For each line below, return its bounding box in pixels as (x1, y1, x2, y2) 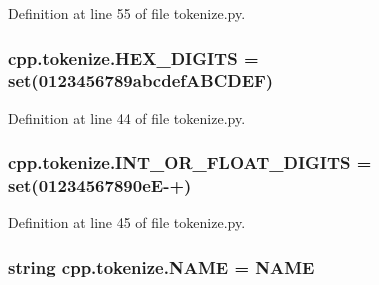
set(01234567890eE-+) (8, 173, 192, 198)
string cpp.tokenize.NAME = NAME (8, 254, 315, 279)
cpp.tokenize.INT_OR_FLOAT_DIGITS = (8, 150, 372, 175)
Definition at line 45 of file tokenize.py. (8, 212, 246, 233)
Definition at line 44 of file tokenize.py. (8, 107, 246, 128)
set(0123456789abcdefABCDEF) (8, 68, 274, 93)
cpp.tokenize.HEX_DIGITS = (8, 45, 259, 70)
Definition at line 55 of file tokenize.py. (8, 3, 246, 23)
